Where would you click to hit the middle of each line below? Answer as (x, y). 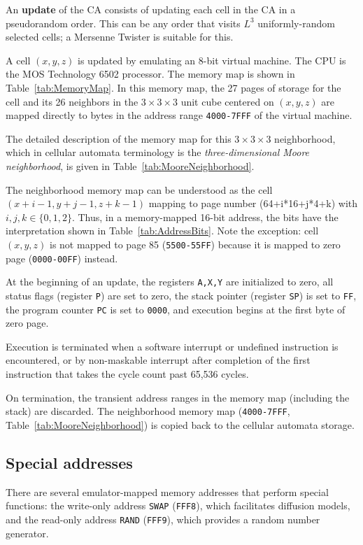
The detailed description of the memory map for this (119, 138)
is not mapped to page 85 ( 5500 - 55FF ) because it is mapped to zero (195, 244)
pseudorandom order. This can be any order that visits (123, 23)
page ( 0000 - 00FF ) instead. (62, 258)
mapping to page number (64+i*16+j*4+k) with (253, 203)
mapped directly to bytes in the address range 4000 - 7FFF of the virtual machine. (179, 115)
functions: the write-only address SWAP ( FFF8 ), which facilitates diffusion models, (178, 505)
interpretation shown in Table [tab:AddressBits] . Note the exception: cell (162, 231)
